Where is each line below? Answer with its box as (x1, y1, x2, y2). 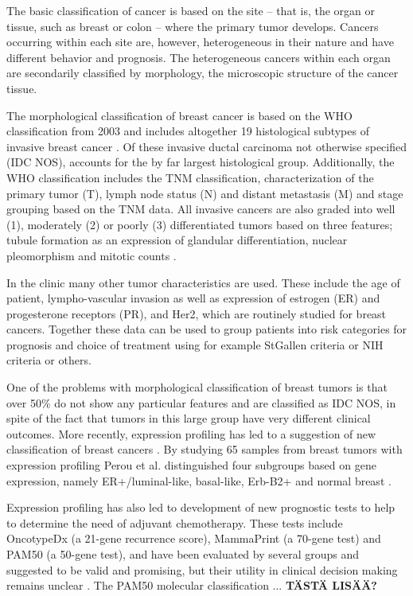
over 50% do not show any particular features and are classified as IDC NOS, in (6, 394, 396, 411)
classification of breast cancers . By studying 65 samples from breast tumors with (6, 441, 403, 458)
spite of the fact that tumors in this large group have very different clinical (6, 410, 371, 427)
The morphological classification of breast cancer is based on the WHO (6, 107, 353, 123)
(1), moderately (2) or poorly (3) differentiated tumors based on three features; (6, 216, 393, 232)
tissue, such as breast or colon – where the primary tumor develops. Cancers (6, 18, 379, 34)
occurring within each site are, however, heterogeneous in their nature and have (6, 33, 394, 50)
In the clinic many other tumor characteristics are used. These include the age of (6, 274, 400, 290)
